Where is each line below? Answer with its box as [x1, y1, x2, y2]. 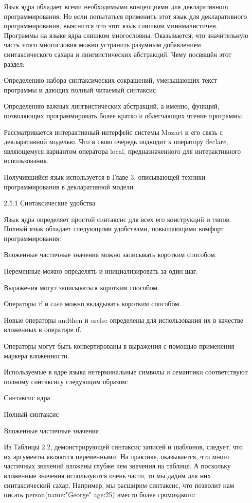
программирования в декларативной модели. [4, 181, 135, 191]
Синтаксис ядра [4, 392, 50, 403]
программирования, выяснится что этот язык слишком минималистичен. [4, 20, 218, 31]
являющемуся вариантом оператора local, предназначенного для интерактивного [4, 146, 241, 156]
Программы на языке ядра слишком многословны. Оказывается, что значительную [4, 30, 249, 40]
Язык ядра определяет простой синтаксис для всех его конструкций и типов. [4, 214, 232, 224]
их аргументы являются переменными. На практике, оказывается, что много [4, 451, 230, 461]
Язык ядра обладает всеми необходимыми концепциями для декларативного [4, 1, 229, 11]
